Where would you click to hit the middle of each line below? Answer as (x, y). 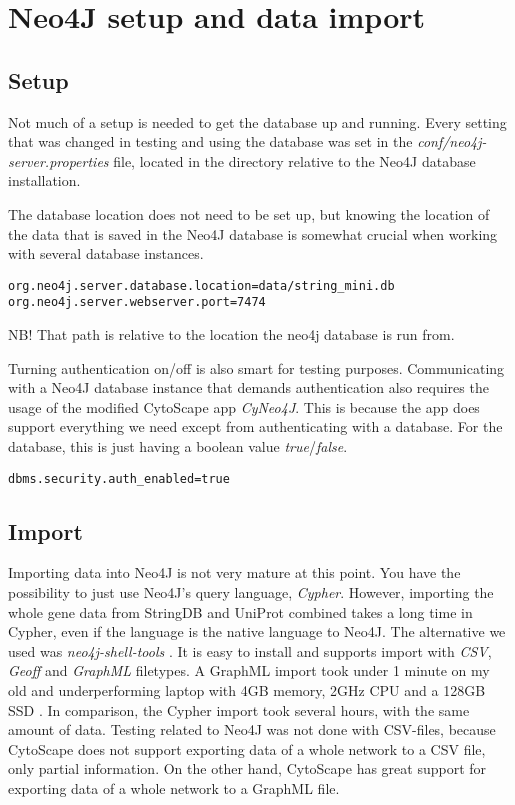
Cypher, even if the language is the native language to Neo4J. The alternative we (257, 631)
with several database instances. (106, 253)
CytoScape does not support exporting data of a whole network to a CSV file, (247, 748)
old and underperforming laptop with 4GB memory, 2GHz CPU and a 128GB (247, 690)
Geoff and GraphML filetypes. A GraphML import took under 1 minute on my (249, 670)
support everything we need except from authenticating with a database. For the (255, 426)
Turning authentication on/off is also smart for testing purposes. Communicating (256, 367)
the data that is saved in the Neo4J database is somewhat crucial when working (253, 233)
